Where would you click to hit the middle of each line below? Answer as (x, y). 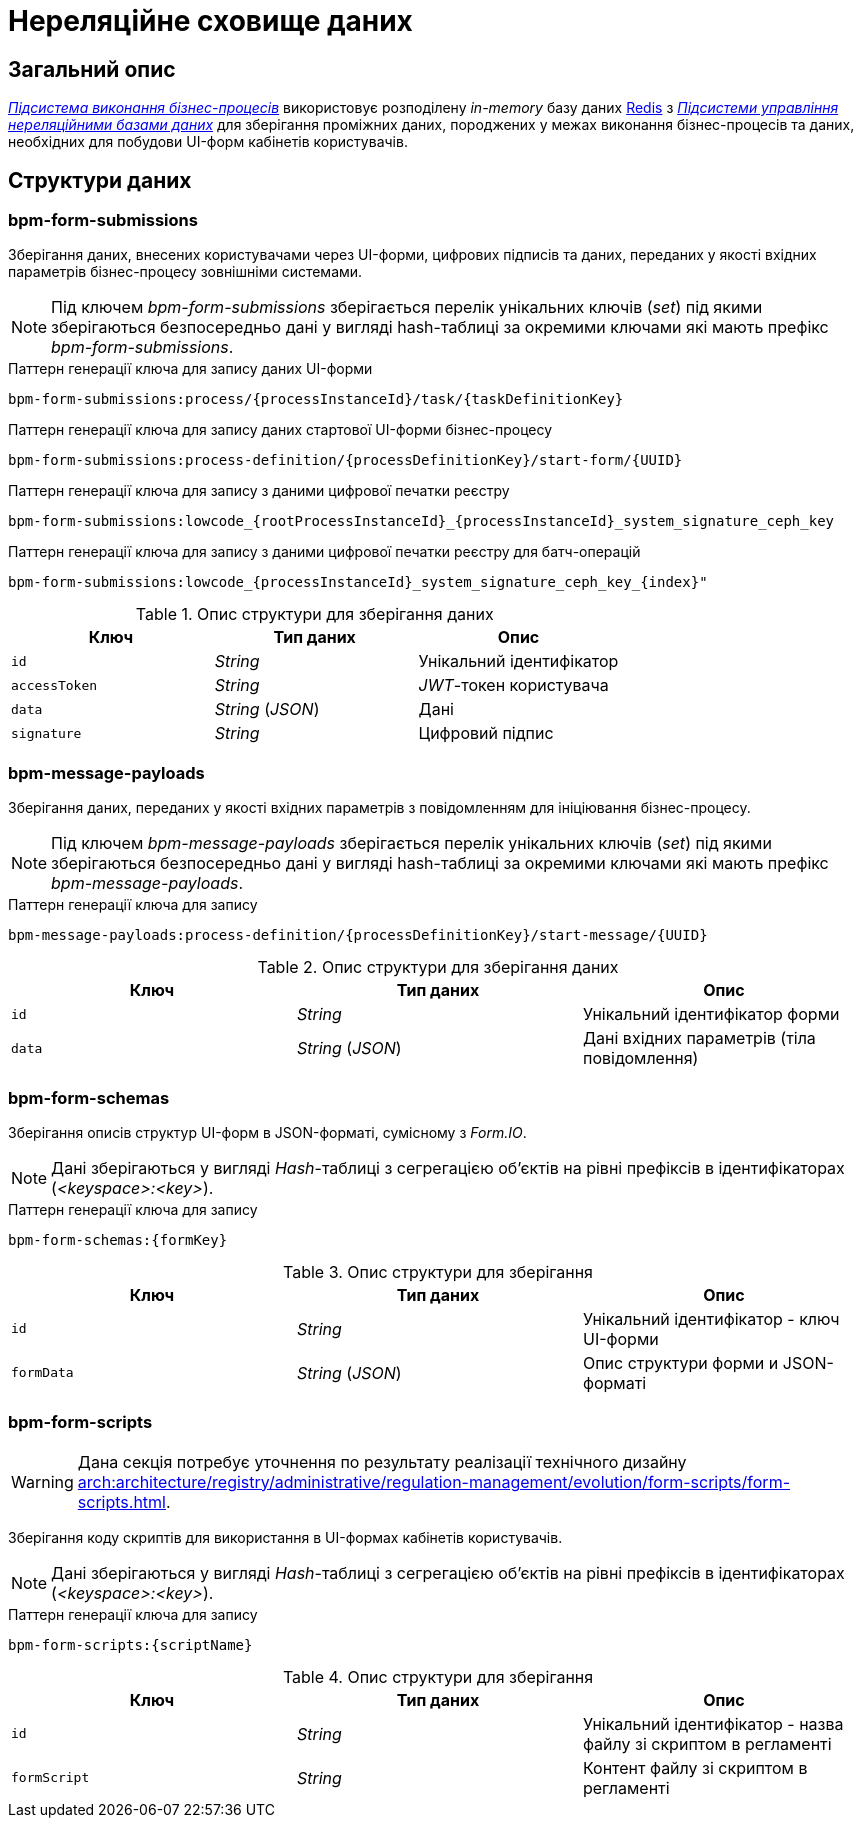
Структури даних (100, 180)
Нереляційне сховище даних (210, 21)
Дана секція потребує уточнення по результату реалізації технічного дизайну (382, 1461)
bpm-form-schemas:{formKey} (118, 1239)
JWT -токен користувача (513, 685)
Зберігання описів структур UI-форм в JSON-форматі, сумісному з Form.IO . (267, 1132)
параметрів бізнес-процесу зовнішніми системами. (185, 272)
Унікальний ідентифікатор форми (711, 1014)
